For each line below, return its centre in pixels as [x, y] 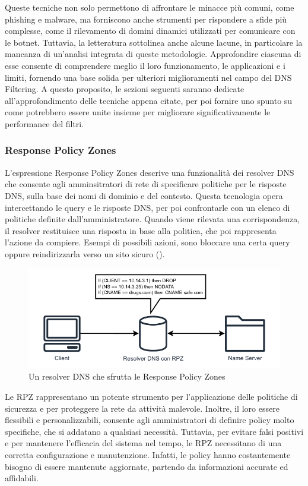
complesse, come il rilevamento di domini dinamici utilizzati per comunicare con [150, 31]
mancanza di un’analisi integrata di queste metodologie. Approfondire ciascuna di [153, 54]
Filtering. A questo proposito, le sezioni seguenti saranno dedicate [125, 89]
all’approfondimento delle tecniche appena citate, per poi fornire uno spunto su [149, 100]
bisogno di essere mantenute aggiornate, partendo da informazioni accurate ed [147, 466]
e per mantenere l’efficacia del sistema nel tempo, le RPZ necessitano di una [143, 443]
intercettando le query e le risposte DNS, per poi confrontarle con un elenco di [147, 207]
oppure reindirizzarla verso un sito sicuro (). [85, 253]
